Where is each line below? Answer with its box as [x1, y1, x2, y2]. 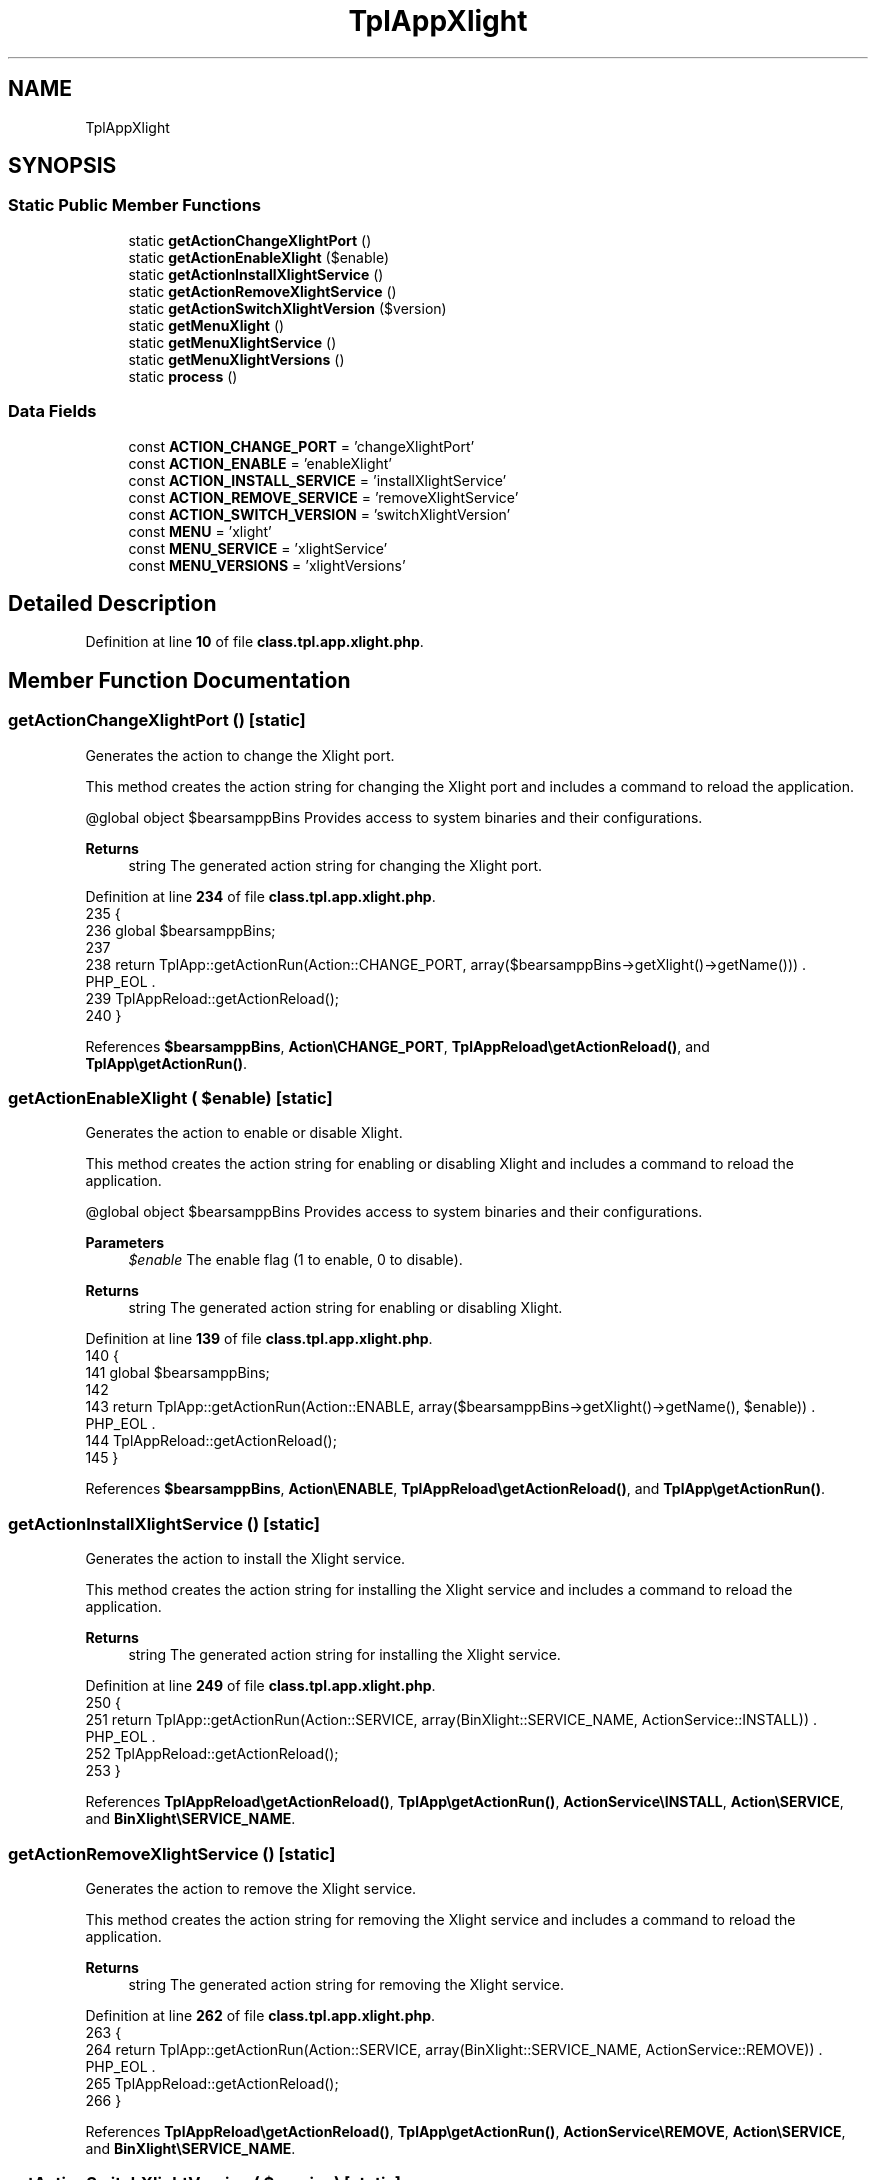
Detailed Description [8, 590, 217, 616]
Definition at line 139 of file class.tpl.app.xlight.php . [85, 1330, 433, 1348]
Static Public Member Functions [8, 195, 262, 216]
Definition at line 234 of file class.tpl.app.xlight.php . [85, 887, 436, 905]
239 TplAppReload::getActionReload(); [85, 989, 339, 1007]
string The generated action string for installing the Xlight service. [128, 1646, 561, 1664]
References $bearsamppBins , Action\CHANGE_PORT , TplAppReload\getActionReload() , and [85, 1037, 710, 1055]
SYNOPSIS [8, 153, 117, 179]
